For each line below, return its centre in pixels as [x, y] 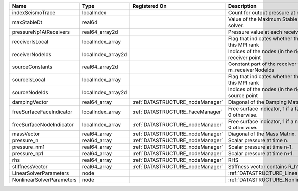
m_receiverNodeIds [251, 70]
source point [243, 95]
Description [243, 6]
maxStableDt [27, 22]
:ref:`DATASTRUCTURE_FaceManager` [177, 112]
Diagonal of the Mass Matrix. [262, 134]
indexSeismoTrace [34, 13]
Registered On [150, 6]
